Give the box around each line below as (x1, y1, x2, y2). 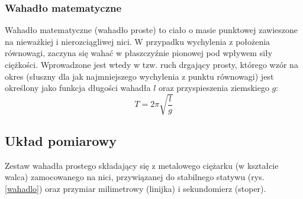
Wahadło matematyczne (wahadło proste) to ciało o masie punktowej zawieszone (5, 24, 298, 36)
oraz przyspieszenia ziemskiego (158, 81, 269, 94)
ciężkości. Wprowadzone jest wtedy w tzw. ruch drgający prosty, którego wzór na (5, 58, 298, 70)
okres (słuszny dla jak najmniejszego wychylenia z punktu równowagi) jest (5, 70, 274, 82)
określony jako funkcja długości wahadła (5, 81, 151, 94)
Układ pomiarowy (5, 131, 117, 149)
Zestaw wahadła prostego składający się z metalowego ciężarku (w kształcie (5, 159, 279, 171)
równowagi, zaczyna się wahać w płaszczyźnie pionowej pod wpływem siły (5, 47, 273, 59)
